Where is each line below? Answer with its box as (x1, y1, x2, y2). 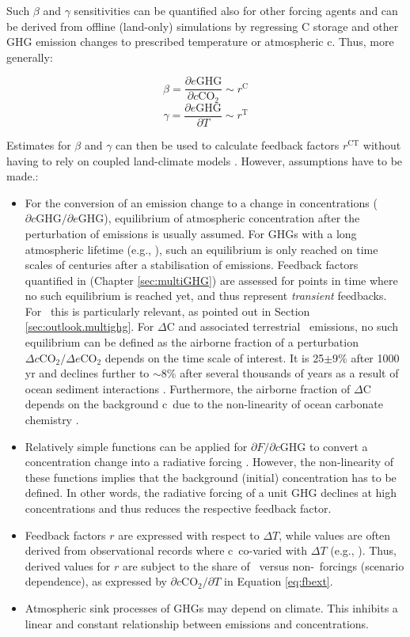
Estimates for (6, 136, 71, 153)
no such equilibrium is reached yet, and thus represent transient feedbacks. (25, 287, 387, 304)
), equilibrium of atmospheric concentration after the (104, 210, 360, 226)
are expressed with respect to (118, 526, 260, 543)
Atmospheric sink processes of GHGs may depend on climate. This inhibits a (25, 599, 398, 616)
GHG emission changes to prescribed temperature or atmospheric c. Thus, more (6, 33, 394, 50)
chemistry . (25, 411, 79, 428)
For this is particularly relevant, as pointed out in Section (25, 302, 310, 319)
